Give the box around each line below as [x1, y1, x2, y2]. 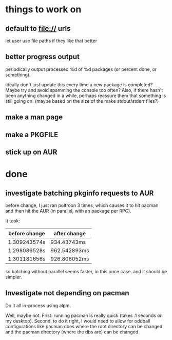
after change [53, 230, 86, 237]
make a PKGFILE [5, 130, 59, 139]
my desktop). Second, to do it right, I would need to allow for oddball [5, 317, 150, 324]
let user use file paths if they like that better [5, 37, 98, 44]
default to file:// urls [5, 24, 71, 33]
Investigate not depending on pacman [5, 289, 129, 297]
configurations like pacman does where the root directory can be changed [5, 323, 163, 329]
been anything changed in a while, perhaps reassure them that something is [5, 92, 166, 99]
